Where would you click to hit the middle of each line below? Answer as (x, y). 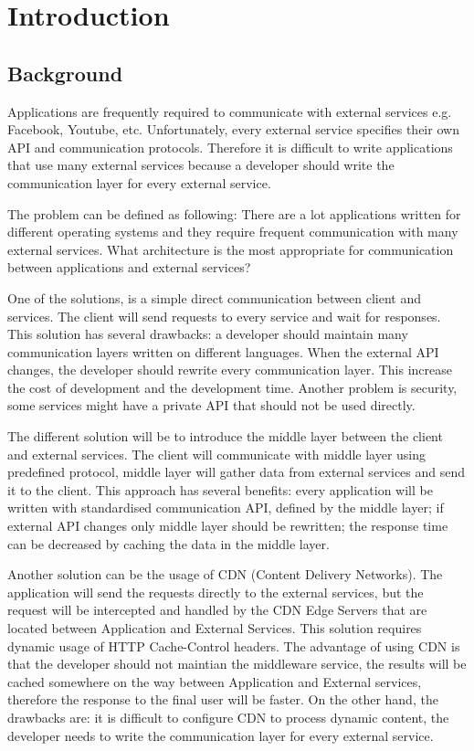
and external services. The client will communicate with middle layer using (217, 454)
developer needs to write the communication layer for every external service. (221, 735)
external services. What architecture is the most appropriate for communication (231, 249)
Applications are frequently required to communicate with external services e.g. (230, 111)
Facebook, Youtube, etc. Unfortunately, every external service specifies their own (233, 129)
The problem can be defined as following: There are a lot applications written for (234, 213)
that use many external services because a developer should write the (201, 165)
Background (65, 73)
